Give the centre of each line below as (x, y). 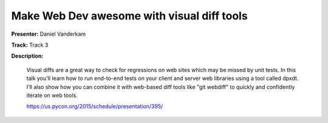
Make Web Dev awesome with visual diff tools (130, 16)
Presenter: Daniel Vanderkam (49, 34)
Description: (27, 56)
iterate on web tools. (52, 95)
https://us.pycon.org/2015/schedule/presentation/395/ (95, 107)
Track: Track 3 (30, 45)
